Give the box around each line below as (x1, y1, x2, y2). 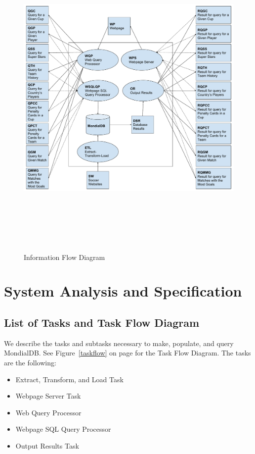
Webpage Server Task (15, 391, 81, 401)
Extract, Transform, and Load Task (15, 374, 124, 384)
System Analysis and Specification (4, 281, 242, 301)
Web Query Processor (15, 407, 82, 417)
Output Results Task (15, 440, 79, 451)
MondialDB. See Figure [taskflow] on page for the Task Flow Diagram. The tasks (4, 348, 251, 358)
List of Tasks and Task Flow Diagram (4, 314, 200, 330)
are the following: (4, 357, 56, 367)
